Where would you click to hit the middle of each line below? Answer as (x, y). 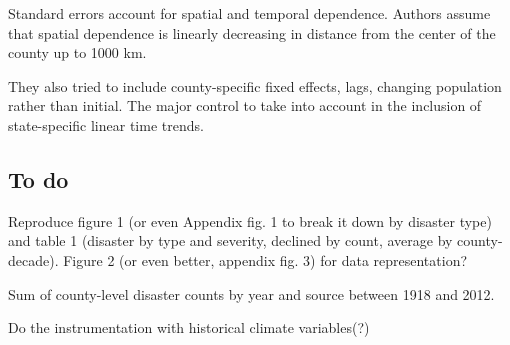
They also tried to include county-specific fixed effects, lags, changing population (255, 85)
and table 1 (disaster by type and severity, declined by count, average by (230, 240)
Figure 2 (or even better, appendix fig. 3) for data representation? (265, 259)
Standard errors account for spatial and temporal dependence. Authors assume (249, 13)
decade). (33, 259)
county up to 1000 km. (77, 52)
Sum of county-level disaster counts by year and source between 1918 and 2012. (251, 293)
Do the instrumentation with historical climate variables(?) (189, 327)
